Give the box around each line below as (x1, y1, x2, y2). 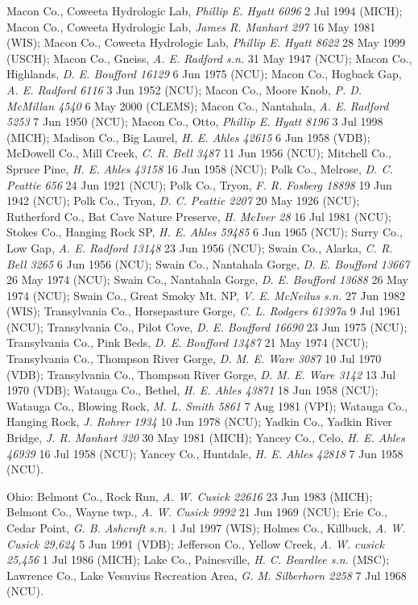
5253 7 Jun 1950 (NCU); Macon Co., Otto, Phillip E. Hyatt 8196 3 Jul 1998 (6, 113, 383, 130)
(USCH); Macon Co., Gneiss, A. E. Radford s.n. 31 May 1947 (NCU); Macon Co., (6, 49, 412, 66)
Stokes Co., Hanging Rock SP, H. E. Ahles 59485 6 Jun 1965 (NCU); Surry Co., (6, 223, 403, 240)
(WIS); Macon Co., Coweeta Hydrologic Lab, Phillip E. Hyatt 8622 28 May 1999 (6, 34, 406, 51)
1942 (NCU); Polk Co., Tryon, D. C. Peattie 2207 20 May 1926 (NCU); (6, 192, 360, 209)
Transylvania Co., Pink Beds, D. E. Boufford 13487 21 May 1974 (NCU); (6, 334, 369, 351)
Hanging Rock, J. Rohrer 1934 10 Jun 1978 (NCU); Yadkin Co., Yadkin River (6, 413, 392, 430)
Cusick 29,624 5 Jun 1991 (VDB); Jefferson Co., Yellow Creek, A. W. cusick (6, 535, 384, 552)
